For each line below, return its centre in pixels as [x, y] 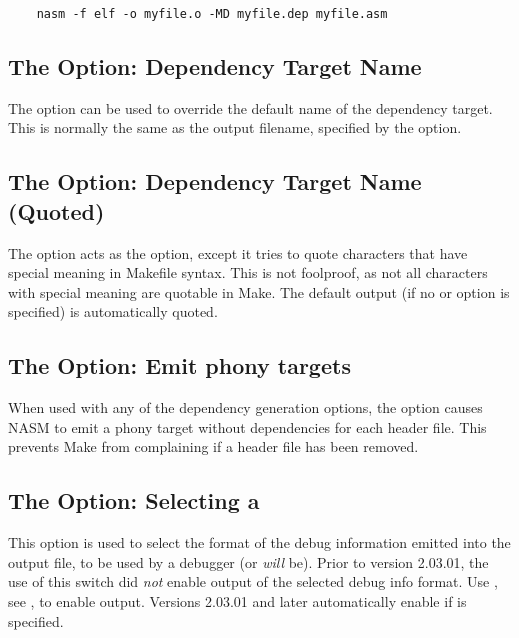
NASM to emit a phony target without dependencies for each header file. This [247, 426]
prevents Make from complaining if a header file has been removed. [213, 446]
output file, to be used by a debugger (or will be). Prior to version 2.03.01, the [248, 561]
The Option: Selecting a [134, 500]
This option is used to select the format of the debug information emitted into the [259, 542]
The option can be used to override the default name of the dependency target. [250, 107]
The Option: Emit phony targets [179, 365]
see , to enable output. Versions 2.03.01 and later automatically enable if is [237, 600]
